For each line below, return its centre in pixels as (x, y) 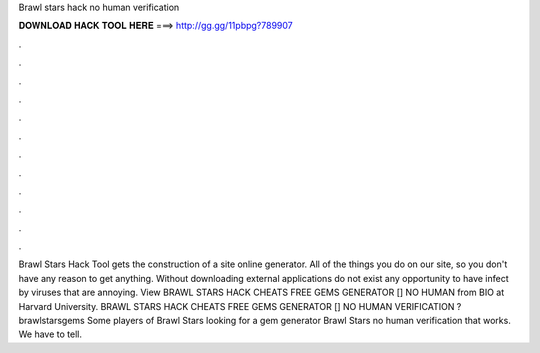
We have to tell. (50, 334)
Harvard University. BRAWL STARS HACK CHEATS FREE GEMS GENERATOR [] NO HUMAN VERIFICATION (236, 306)
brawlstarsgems (51, 321)
